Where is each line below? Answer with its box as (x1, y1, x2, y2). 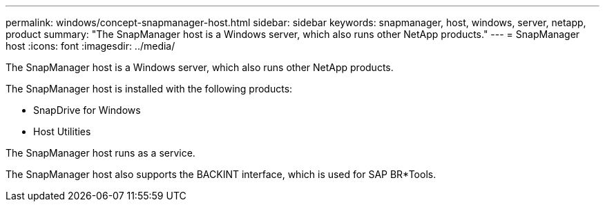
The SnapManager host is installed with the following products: (6, 83, 293, 95)
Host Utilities (33, 126, 91, 137)
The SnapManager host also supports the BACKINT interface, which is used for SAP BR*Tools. (6, 168, 436, 180)
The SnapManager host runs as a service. (6, 147, 195, 159)
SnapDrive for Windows (33, 104, 141, 116)
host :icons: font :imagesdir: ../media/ (6, 40, 175, 52)
